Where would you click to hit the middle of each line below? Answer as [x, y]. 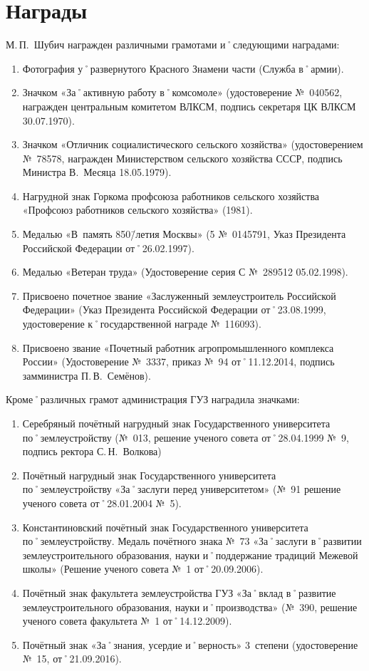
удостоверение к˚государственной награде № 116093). [142, 324]
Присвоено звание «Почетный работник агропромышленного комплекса [178, 347]
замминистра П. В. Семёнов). [87, 375]
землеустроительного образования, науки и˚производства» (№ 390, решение [190, 607]
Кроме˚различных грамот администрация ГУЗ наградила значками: [153, 399]
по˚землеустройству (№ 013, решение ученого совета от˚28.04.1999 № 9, [186, 437]
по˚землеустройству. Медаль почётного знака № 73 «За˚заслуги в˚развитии [192, 541]
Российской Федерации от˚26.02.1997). [108, 248]
